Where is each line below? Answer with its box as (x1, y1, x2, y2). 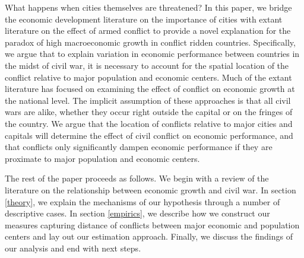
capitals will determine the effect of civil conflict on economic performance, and (5, 129, 293, 141)
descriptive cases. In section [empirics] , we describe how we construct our (5, 207, 270, 219)
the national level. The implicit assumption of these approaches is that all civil (5, 94, 291, 106)
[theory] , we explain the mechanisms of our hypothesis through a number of (5, 195, 280, 208)
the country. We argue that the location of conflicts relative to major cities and (5, 117, 293, 129)
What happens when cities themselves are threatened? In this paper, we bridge (5, 1, 292, 13)
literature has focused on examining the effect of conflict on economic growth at (5, 82, 295, 95)
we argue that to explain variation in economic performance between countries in (5, 47, 300, 60)
